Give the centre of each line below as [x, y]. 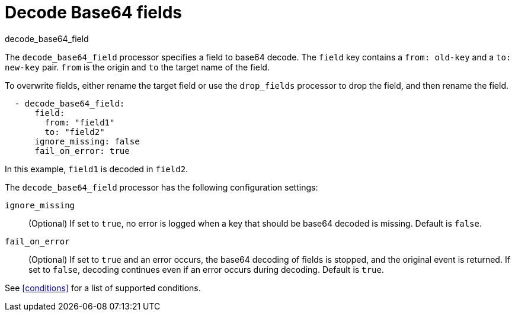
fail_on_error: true [82, 151]
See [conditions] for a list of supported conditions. [103, 288]
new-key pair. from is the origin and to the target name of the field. [137, 67]
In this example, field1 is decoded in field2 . [97, 169]
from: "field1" [80, 122]
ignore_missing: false [87, 141]
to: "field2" [75, 132]
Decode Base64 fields [93, 12]
